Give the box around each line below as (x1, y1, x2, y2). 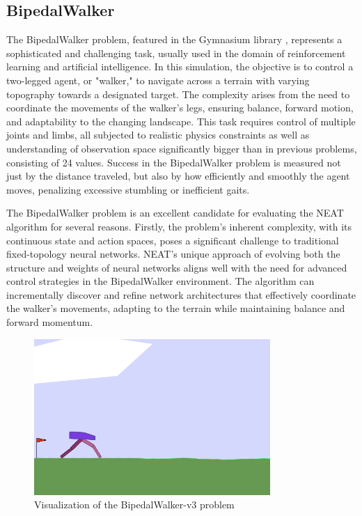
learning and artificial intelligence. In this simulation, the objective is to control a (6, 59, 354, 74)
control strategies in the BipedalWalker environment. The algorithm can (6, 274, 315, 288)
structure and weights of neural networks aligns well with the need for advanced (6, 260, 347, 274)
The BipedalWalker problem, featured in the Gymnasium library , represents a (6, 32, 343, 47)
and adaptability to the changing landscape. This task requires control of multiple (6, 114, 356, 128)
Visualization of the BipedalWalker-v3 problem (34, 497, 235, 512)
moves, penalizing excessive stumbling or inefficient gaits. (6, 182, 250, 196)
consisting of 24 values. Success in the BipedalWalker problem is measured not (6, 155, 341, 169)
